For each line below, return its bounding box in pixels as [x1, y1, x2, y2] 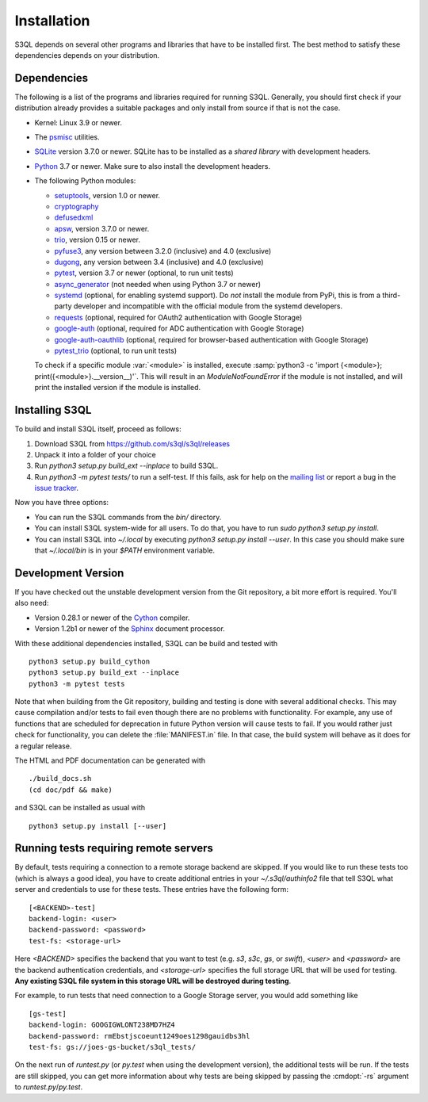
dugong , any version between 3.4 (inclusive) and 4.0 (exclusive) [54, 257, 265, 266]
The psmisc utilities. [34, 132, 100, 142]
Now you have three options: [14, 498, 109, 507]
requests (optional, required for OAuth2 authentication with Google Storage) [54, 312, 303, 322]
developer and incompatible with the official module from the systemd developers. [73, 301, 343, 311]
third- [381, 290, 401, 300]
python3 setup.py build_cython [29, 656, 151, 666]
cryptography [54, 201, 99, 211]
